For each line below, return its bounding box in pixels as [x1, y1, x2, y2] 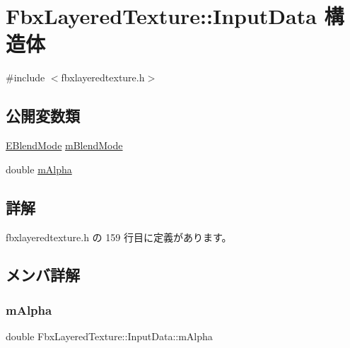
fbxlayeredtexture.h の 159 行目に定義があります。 [6, 229, 232, 244]
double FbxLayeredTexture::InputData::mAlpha [6, 329, 213, 344]
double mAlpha [6, 161, 72, 176]
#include [6, 70, 45, 85]
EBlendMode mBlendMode [6, 138, 123, 153]
